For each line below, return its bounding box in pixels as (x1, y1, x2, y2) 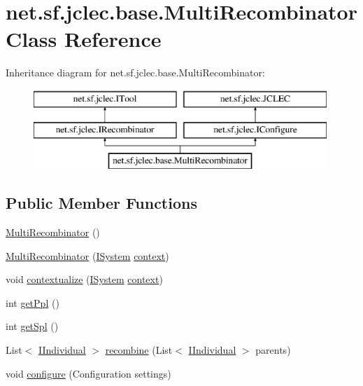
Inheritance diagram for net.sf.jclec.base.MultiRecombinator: (6, 65, 265, 80)
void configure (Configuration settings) (6, 366, 171, 380)
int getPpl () (6, 295, 59, 310)
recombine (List (105, 343, 173, 357)
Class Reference (6, 25, 162, 53)
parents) (255, 343, 291, 357)
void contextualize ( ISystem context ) (6, 272, 163, 287)
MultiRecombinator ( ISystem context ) (6, 248, 169, 263)
